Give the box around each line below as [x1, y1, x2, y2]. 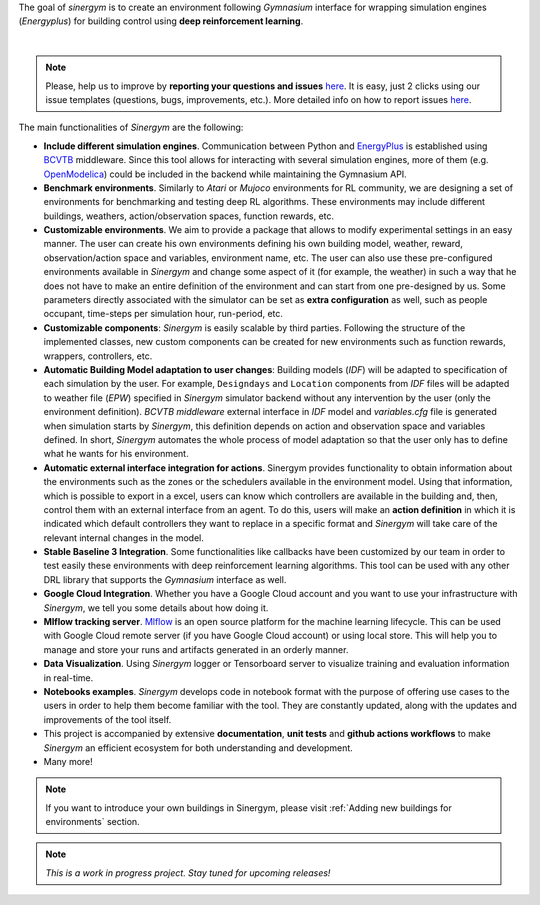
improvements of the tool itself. [43, 713, 172, 725]
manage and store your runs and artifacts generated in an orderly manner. [43, 643, 349, 655]
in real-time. [43, 671, 94, 684]
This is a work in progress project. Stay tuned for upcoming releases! [45, 866, 331, 879]
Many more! [43, 755, 94, 767]
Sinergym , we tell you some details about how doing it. [43, 601, 269, 614]
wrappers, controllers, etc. [43, 350, 153, 362]
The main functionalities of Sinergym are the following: [18, 121, 244, 134]
